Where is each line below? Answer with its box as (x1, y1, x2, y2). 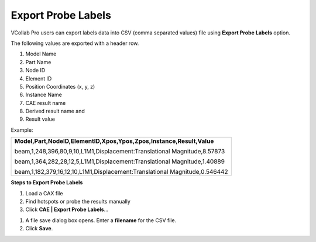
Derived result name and (25, 108, 85, 115)
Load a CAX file (25, 190, 63, 197)
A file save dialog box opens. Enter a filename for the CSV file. (25, 216, 177, 224)
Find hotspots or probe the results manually (25, 198, 131, 205)
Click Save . (25, 225, 53, 232)
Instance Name (25, 91, 63, 99)
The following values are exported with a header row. (11, 40, 139, 47)
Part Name (25, 58, 51, 65)
